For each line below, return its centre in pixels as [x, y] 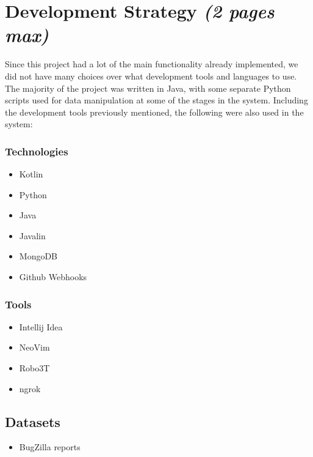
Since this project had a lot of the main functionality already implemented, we [152, 64]
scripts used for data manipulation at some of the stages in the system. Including [156, 100]
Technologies [37, 151]
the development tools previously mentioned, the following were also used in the [154, 112]
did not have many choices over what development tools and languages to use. [151, 76]
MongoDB [38, 256]
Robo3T [34, 368]
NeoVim [34, 347]
